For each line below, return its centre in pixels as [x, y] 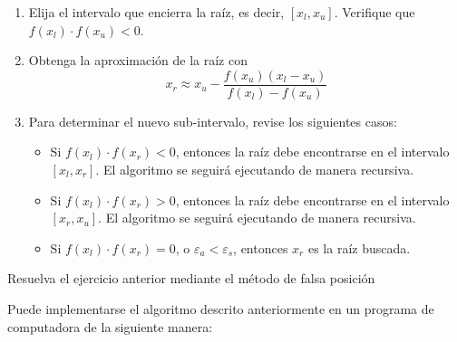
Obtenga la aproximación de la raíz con [138, 60]
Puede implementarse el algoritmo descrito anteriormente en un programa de [221, 309]
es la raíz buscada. [359, 247]
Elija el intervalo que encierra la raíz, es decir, [156, 12]
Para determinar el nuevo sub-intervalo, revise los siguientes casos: [213, 121]
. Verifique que [374, 12]
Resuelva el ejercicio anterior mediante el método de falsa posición [191, 278]
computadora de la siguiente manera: [110, 326]
